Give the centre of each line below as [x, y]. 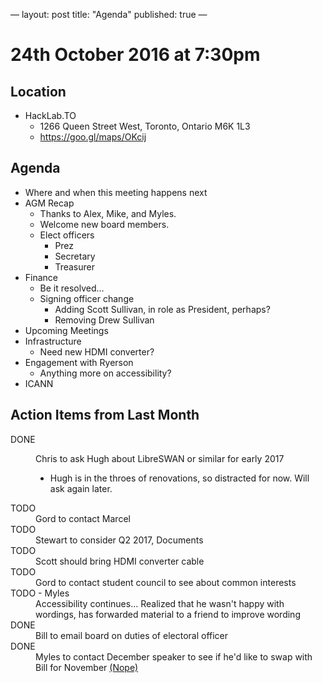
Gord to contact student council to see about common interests [166, 582]
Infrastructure [53, 341]
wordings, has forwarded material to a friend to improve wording [168, 614]
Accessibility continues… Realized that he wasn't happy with [160, 603]
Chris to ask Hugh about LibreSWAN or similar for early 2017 [160, 458]
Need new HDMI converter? [97, 351]
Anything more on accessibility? [105, 373]
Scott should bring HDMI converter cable [120, 561]
